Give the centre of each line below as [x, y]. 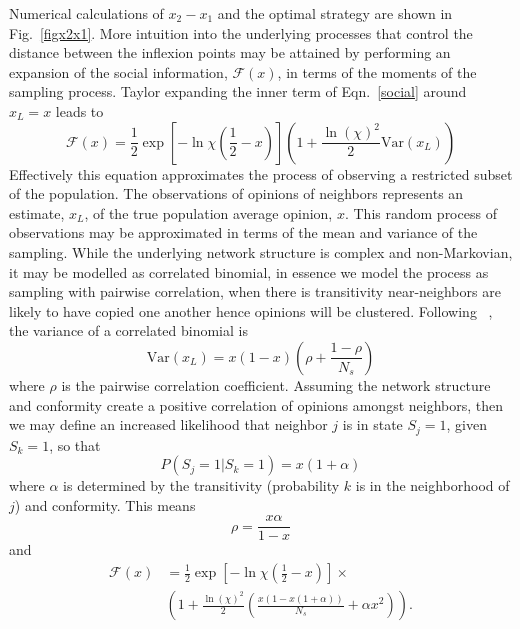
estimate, [37, 212]
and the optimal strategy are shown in [335, 13]
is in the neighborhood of [432, 485]
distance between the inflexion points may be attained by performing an [230, 52]
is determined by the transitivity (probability [201, 485]
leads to [79, 110]
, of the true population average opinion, [208, 212]
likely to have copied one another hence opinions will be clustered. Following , [251, 310]
